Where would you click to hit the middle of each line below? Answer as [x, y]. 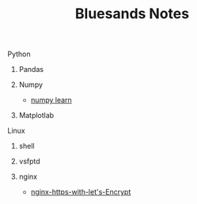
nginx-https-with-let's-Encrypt [81, 192]
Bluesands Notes [132, 14]
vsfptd [29, 161]
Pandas [31, 70]
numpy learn [51, 100]
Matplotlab [36, 115]
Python [19, 54]
